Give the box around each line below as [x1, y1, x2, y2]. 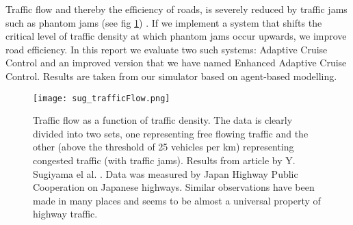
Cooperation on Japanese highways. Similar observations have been [33, 180, 315, 194]
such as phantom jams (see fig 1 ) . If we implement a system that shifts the [5, 15, 322, 29]
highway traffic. [33, 207, 98, 221]
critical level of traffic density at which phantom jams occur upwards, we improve [5, 29, 347, 43]
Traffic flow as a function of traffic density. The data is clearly [33, 113, 293, 127]
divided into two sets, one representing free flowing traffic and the [33, 126, 309, 140]
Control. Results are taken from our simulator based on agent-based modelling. [5, 68, 337, 83]
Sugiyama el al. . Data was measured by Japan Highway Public [33, 166, 298, 181]
